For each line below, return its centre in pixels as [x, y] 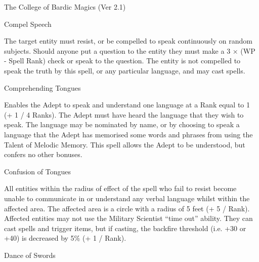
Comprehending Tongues [42, 87]
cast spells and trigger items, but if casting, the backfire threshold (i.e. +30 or [125, 228]
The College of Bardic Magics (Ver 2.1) [65, 7]
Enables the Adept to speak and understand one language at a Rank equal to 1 [127, 105]
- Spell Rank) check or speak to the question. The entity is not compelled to [122, 61]
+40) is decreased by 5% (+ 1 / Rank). [65, 238]
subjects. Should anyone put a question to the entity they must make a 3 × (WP [130, 50]
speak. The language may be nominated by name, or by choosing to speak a [122, 124]
